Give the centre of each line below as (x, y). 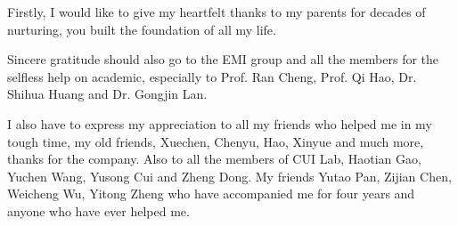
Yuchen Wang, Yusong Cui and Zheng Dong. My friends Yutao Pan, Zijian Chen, (229, 176)
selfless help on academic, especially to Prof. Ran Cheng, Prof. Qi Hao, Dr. (212, 76)
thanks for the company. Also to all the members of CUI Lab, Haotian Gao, (214, 159)
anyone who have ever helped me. (98, 210)
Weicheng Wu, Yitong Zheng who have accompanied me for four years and (211, 194)
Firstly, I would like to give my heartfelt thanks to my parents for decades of (217, 12)
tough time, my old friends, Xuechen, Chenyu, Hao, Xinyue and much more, (216, 141)
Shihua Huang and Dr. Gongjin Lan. (107, 94)
